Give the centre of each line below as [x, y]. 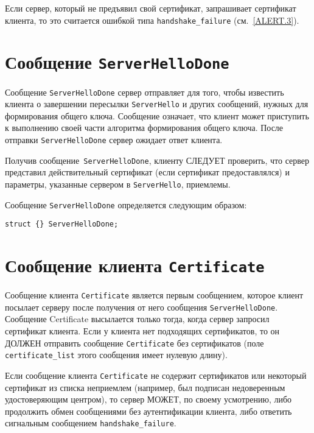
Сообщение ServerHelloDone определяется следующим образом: [126, 204]
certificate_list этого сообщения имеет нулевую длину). [116, 355]
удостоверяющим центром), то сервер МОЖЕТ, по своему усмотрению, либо [148, 399]
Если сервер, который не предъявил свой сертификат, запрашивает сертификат [151, 8]
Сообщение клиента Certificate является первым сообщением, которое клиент [154, 295]
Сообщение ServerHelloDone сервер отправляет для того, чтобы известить [145, 92]
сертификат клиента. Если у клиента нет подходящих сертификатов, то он [142, 331]
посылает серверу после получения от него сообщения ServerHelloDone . [141, 307]
